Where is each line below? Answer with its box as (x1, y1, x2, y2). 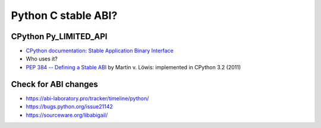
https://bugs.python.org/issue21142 (26, 103, 113, 110)
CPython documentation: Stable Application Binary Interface (26, 47, 174, 55)
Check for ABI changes (11, 79, 98, 89)
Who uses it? (26, 55, 58, 62)
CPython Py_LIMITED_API (11, 31, 108, 41)
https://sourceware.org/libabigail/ (26, 111, 108, 119)
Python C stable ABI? (11, 9, 118, 22)
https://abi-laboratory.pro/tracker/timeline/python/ (26, 95, 149, 102)
